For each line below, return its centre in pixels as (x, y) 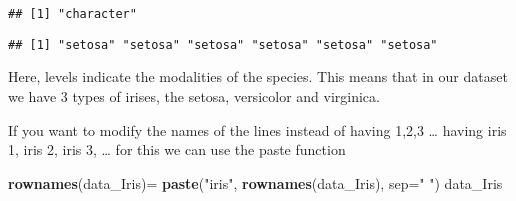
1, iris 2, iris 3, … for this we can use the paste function (177, 149)
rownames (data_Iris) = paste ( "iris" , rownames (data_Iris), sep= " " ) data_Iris (255, 182)
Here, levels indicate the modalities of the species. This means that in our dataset (258, 76)
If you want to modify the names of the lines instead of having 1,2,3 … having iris (257, 129)
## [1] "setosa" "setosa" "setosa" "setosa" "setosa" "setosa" (223, 44)
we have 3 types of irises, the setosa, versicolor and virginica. (194, 95)
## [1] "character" (72, 14)
